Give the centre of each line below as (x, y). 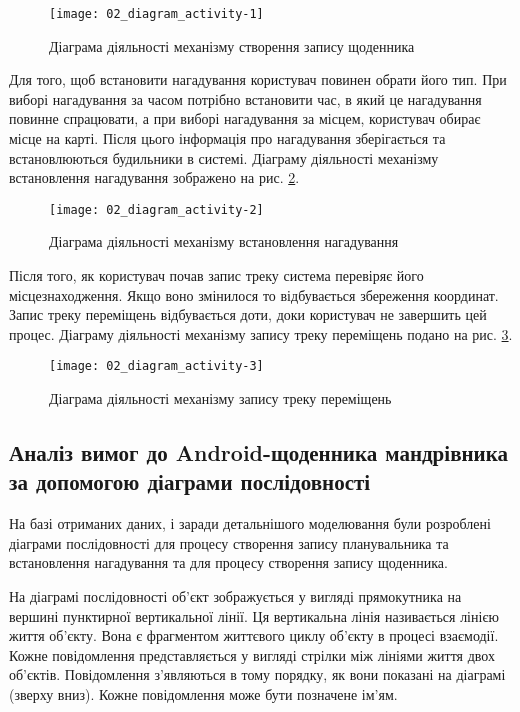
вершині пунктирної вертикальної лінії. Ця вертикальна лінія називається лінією (254, 615)
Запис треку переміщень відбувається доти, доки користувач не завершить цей (248, 314)
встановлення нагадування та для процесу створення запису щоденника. (228, 562)
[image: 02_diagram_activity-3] (156, 366)
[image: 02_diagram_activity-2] (156, 209)
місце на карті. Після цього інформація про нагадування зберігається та (227, 138)
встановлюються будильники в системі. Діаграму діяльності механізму (224, 157)
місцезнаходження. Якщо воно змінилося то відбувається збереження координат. (254, 294)
